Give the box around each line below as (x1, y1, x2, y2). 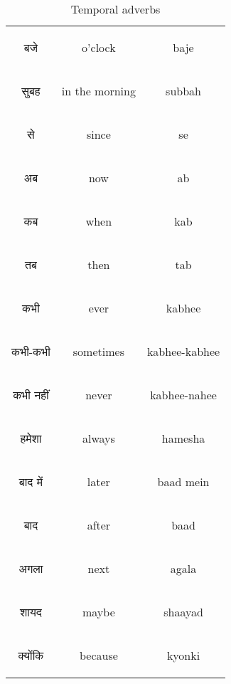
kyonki (166, 647, 200, 663)
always (82, 430, 115, 446)
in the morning (61, 83, 136, 99)
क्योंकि (18, 647, 44, 663)
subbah (166, 83, 201, 99)
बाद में (18, 473, 43, 490)
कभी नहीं (13, 386, 49, 403)
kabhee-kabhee (146, 343, 220, 359)
